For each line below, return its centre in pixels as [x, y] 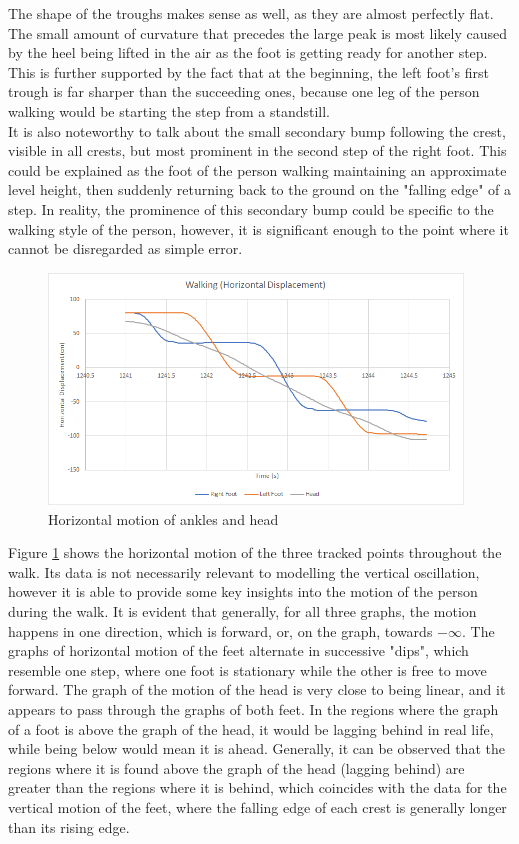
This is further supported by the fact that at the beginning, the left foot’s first [248, 71]
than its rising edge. [69, 826]
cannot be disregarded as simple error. [125, 248]
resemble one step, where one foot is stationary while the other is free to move [247, 669]
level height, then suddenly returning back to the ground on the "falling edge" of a [260, 189]
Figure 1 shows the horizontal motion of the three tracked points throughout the [255, 552]
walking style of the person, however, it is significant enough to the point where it [258, 228]
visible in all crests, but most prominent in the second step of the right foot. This [257, 150]
